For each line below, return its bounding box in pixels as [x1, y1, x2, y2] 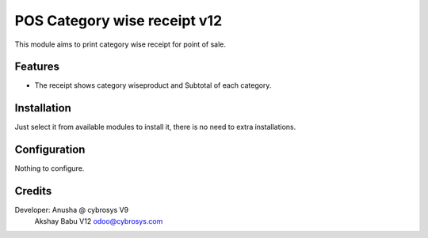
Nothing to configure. [14, 164, 85, 173]
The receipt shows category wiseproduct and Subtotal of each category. [34, 81, 272, 90]
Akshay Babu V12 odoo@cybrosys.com [34, 216, 163, 225]
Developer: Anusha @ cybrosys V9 [14, 206, 129, 215]
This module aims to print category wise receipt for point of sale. [14, 40, 226, 49]
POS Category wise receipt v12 [14, 12, 223, 29]
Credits [14, 184, 52, 198]
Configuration [14, 143, 86, 157]
